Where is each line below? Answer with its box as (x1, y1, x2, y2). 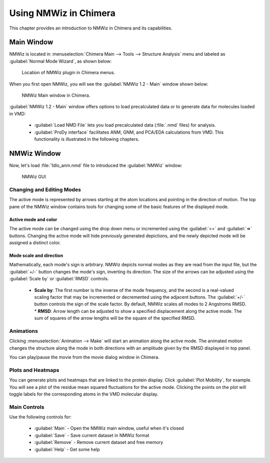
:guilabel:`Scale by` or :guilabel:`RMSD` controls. (9, 276, 109, 282)
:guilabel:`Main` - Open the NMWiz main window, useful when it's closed (34, 425, 184, 431)
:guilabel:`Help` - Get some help (34, 446, 100, 452)
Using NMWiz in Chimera (9, 8, 116, 19)
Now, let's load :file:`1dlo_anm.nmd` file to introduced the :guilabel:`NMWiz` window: (9, 162, 182, 168)
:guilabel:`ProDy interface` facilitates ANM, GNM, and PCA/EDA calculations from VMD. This (34, 129, 224, 135)
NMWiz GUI (21, 174, 46, 180)
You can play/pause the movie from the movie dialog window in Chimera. (9, 354, 159, 360)
